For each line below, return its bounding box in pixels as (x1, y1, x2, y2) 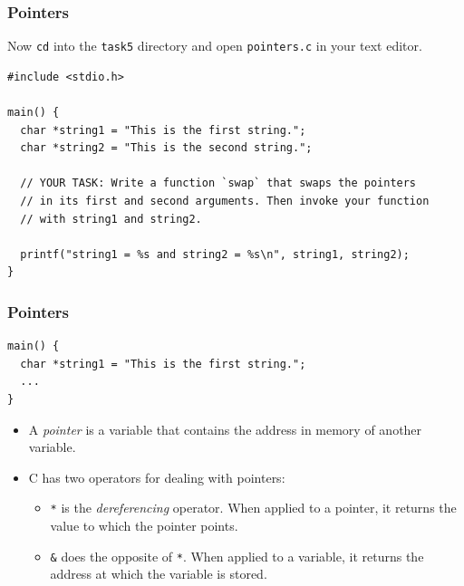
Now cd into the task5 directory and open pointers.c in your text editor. (7, 36, 422, 55)
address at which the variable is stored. (50, 564, 267, 583)
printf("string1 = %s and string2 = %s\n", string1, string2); (20, 247, 410, 261)
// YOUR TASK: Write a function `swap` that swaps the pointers (20, 177, 417, 190)
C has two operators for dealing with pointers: (28, 467, 285, 486)
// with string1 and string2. (20, 212, 202, 226)
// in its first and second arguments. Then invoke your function (20, 195, 430, 208)
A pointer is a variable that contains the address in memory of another (28, 419, 422, 438)
